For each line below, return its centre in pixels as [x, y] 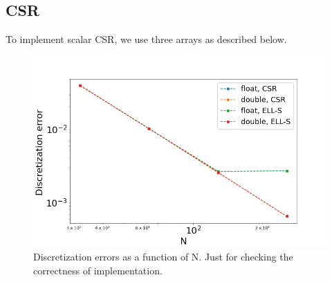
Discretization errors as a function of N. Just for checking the [163, 256]
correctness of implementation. [98, 270]
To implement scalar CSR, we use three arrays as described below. [146, 39]
